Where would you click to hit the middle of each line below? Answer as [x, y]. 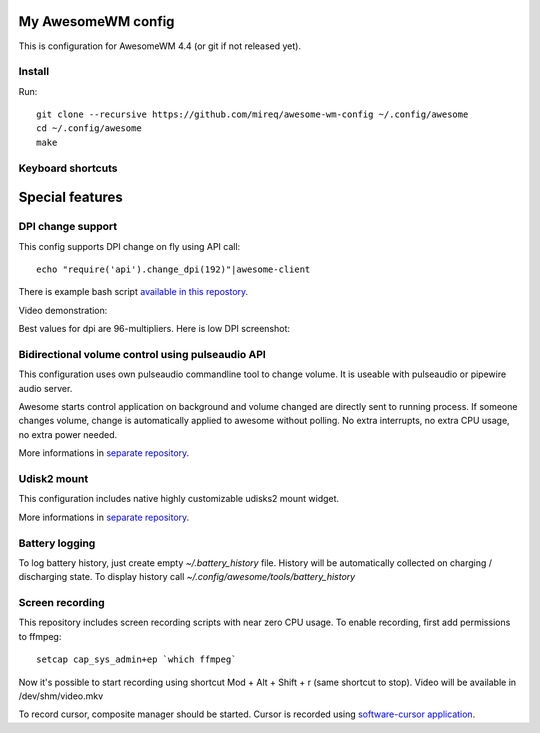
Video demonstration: [63, 310]
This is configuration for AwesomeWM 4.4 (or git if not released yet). [160, 46]
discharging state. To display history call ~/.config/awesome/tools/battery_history [187, 577]
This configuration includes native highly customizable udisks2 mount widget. [179, 499]
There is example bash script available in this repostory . [133, 292]
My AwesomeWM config [96, 21]
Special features [71, 197]
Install [34, 72]
